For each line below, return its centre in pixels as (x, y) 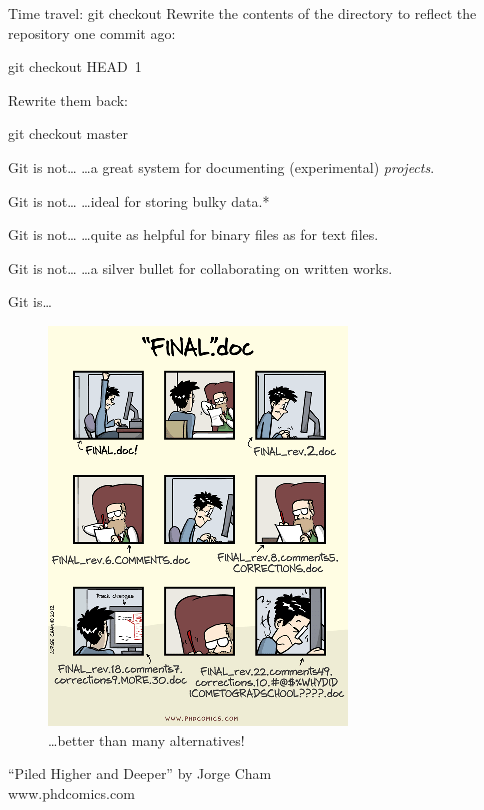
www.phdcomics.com (71, 792)
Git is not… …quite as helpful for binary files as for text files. (193, 234)
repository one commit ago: (92, 32)
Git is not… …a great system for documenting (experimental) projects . (221, 166)
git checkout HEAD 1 (75, 66)
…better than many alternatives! (146, 739)
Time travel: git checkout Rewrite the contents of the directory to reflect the (242, 13)
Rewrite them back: (68, 99)
